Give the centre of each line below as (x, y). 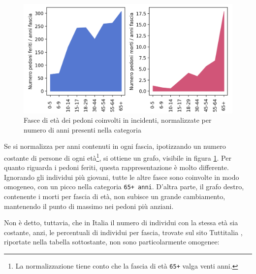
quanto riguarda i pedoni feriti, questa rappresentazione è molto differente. (116, 167)
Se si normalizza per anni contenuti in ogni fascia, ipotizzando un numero (115, 146)
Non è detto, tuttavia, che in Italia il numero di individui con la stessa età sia (121, 223)
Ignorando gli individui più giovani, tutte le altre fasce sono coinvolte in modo (122, 177)
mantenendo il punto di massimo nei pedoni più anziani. (89, 206)
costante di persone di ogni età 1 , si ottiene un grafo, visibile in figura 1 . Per (118, 157)
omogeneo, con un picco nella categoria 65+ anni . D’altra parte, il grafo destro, (124, 187)
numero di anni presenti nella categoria (82, 129)
